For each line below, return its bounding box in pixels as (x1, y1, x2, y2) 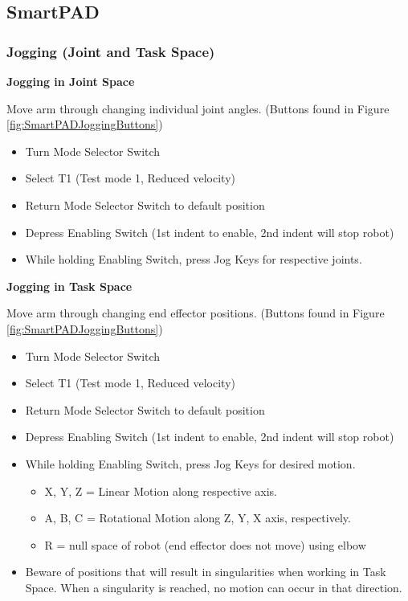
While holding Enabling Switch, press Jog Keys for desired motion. (25, 455, 356, 472)
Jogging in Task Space (6, 277, 133, 294)
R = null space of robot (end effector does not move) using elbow (44, 536, 366, 553)
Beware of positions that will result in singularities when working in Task (25, 563, 386, 580)
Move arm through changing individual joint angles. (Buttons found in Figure (6, 100, 390, 117)
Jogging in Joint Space (6, 73, 135, 89)
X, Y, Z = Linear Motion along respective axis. (44, 482, 277, 499)
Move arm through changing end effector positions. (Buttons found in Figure (6, 305, 385, 321)
